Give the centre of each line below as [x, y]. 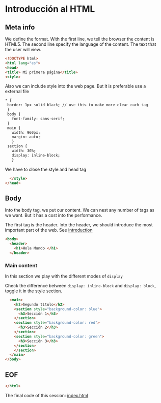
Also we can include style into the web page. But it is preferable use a [76, 86]
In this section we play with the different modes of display [64, 276]
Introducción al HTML [50, 9]
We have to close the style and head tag [46, 169]
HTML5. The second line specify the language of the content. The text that [80, 44]
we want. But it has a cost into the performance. [54, 216]
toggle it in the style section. [34, 291]
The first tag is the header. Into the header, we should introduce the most [79, 225]
